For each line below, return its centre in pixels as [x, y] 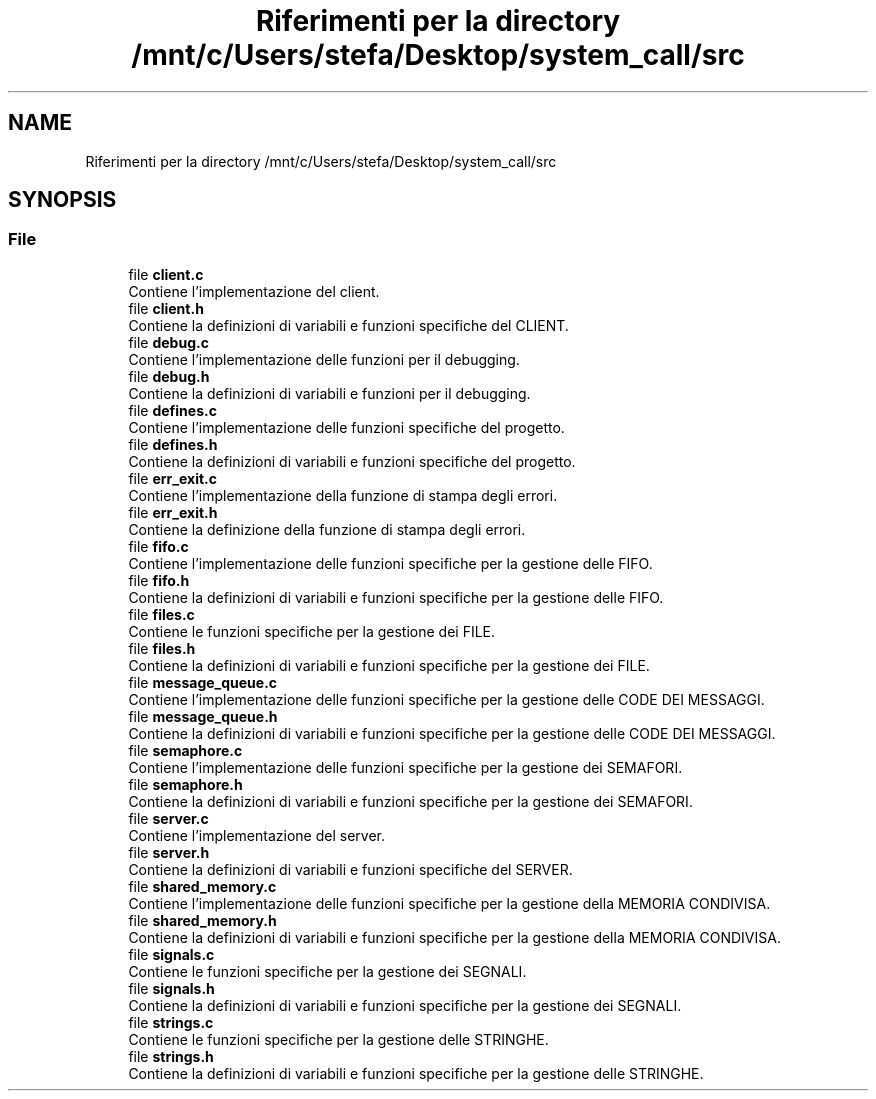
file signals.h [171, 988]
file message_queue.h [203, 716]
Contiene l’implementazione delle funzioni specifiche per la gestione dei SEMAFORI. [405, 767]
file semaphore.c [185, 750]
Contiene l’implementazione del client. [254, 291]
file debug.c [168, 342]
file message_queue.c [203, 682]
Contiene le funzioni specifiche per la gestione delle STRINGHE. [338, 1039]
